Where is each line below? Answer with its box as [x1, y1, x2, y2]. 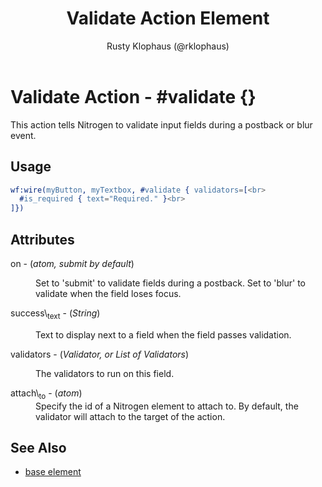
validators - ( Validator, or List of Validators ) [10, 348, 190, 360]
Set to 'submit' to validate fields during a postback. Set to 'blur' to [35, 277, 306, 289]
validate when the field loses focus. [35, 287, 182, 299]
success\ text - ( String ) [10, 307, 101, 321]
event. [10, 129, 37, 141]
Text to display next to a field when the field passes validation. [35, 328, 292, 341]
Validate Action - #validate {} [10, 85, 257, 108]
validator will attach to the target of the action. [35, 410, 226, 422]
